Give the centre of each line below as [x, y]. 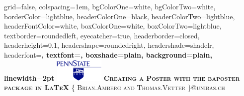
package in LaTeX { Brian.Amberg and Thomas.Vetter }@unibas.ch [115, 87]
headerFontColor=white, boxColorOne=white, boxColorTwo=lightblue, [113, 26]
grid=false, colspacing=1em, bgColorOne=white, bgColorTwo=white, [110, 6]
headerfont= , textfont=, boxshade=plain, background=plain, [108, 54]
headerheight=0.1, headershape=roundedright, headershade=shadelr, [109, 45]
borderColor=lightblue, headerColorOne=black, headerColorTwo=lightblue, [120, 16]
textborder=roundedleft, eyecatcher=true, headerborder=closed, [102, 35]
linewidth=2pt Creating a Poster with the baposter [122, 78]
